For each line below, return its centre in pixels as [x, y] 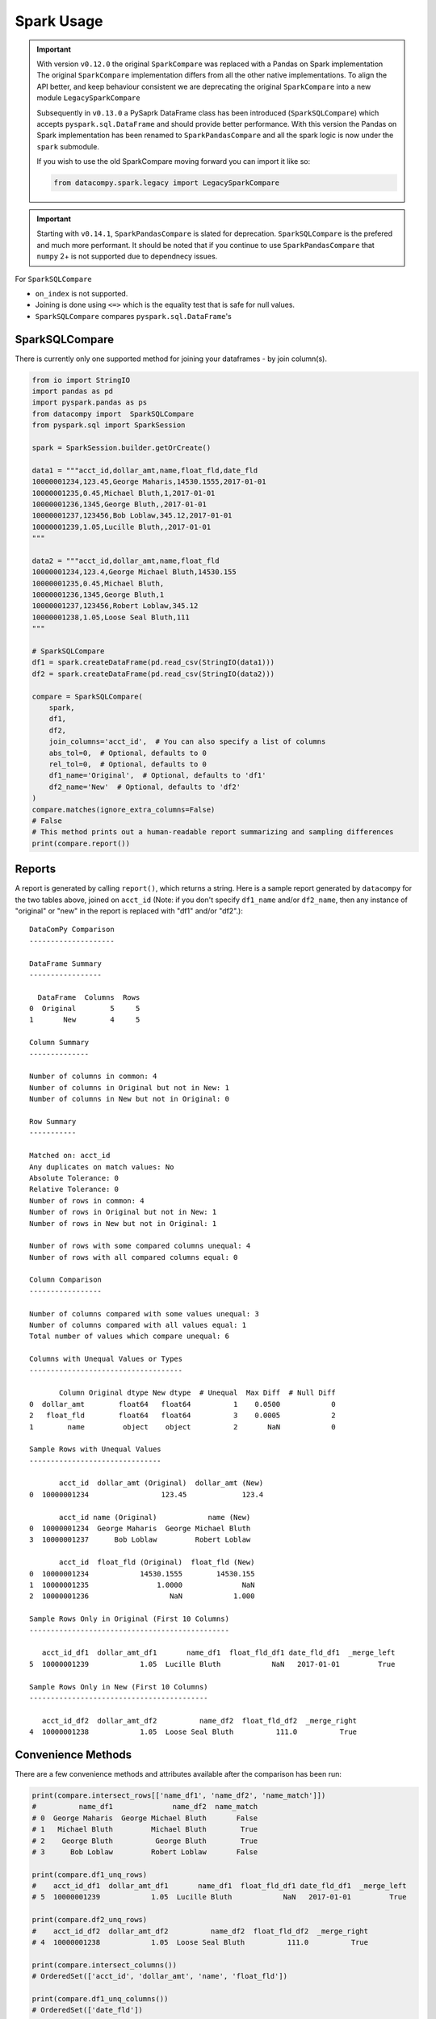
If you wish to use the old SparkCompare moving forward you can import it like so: [174, 162]
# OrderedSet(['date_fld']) [87, 2010]
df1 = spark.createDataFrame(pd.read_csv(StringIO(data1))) [153, 663]
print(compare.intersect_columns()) [105, 1965]
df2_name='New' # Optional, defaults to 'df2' [145, 787]
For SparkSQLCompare [53, 279]
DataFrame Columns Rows [89, 997]
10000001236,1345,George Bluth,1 [98, 595]
